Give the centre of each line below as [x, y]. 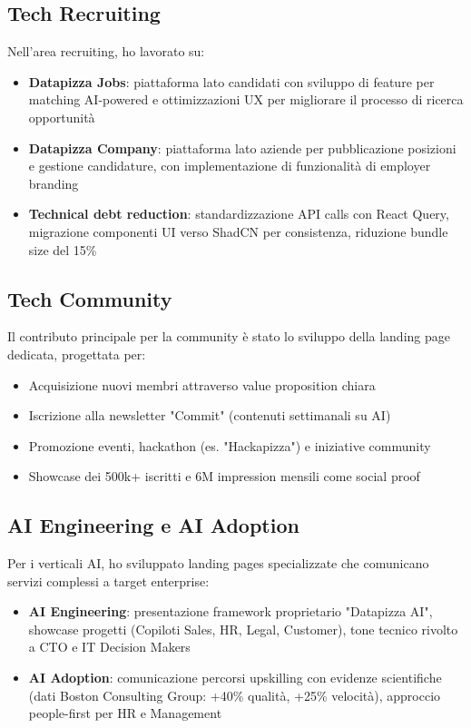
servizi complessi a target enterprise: [108, 580]
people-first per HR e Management [125, 713]
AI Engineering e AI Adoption [153, 525]
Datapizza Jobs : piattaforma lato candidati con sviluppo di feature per [231, 81]
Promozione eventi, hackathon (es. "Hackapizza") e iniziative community [230, 445]
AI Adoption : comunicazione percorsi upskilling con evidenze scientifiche [235, 678]
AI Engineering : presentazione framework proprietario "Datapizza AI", [231, 611]
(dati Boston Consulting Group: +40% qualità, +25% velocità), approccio [235, 695]
